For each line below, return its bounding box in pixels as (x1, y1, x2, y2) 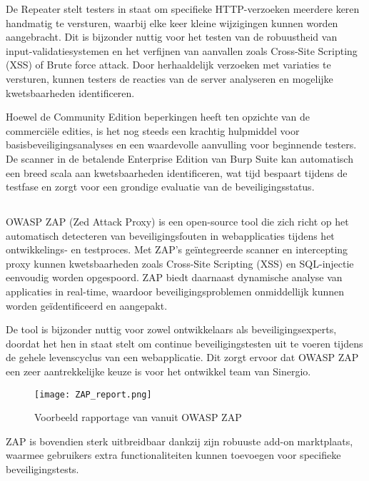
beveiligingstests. (6, 462, 79, 477)
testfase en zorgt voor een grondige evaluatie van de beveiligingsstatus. (6, 179, 315, 194)
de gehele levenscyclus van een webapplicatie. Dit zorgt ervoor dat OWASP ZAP (6, 350, 359, 365)
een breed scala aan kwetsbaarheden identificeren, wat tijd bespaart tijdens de (6, 165, 348, 180)
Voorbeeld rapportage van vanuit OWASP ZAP (34, 410, 242, 425)
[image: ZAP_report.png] (34, 389, 152, 400)
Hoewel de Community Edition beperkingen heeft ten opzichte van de (6, 109, 310, 124)
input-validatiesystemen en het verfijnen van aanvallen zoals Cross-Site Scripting (6, 43, 358, 58)
